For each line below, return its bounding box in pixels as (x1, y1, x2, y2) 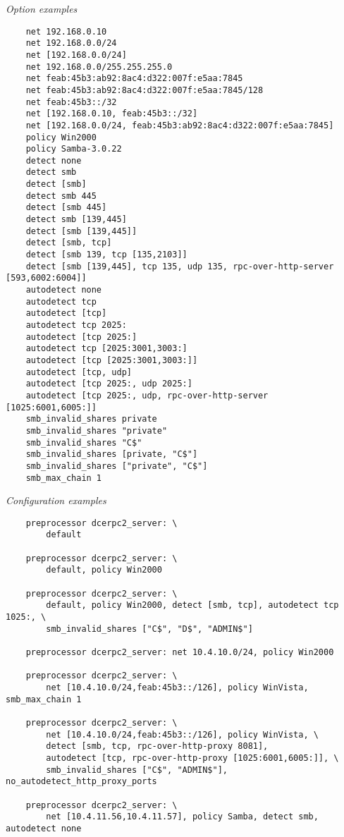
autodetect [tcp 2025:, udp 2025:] (25, 379, 192, 389)
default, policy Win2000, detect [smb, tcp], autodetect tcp (46, 600, 339, 611)
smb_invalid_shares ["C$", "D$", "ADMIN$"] (46, 623, 253, 634)
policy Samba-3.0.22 (25, 144, 122, 154)
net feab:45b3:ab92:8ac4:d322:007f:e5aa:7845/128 (25, 85, 264, 95)
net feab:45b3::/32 (25, 97, 117, 107)
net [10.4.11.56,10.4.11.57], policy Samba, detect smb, (46, 812, 319, 822)
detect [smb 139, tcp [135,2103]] (25, 250, 188, 260)
